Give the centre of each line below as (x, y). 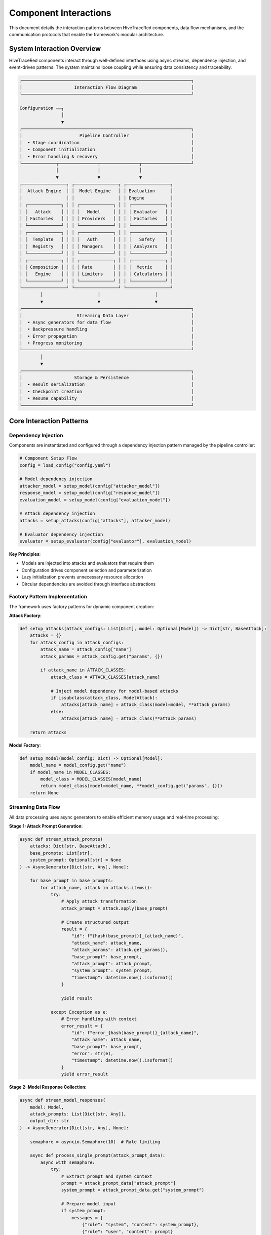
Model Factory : (25, 745)
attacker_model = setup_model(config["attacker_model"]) (90, 486)
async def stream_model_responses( (62, 1100)
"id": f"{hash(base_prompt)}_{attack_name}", (128, 936)
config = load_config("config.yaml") (65, 465)
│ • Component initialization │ (107, 150)
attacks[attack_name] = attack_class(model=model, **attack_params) (146, 705)
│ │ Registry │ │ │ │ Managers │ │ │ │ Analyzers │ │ (96, 246)
